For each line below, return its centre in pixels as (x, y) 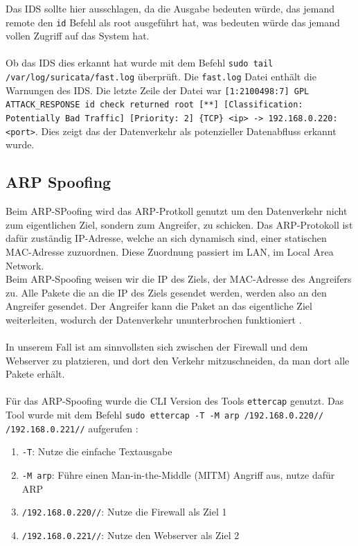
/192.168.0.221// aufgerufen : (72, 428)
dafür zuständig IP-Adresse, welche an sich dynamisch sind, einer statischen (166, 238)
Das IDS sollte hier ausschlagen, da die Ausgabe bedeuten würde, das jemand (170, 8)
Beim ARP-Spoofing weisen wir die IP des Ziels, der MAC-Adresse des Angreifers (179, 279)
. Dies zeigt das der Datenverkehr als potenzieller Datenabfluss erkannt (186, 131)
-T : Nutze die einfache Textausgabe (97, 451)
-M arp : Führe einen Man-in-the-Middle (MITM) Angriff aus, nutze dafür (178, 475)
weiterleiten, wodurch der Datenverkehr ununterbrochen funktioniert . (154, 319)
